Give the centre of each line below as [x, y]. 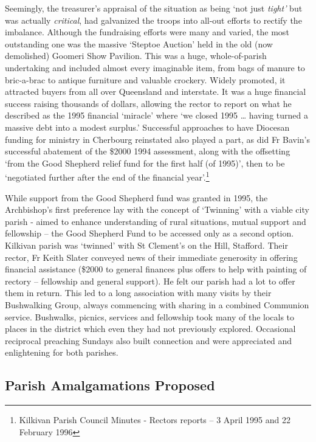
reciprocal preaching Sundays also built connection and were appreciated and [149, 340]
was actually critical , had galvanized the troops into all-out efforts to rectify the [153, 20]
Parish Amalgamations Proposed [110, 385]
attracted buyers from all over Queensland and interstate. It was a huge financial [156, 92]
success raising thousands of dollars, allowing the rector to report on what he [148, 103]
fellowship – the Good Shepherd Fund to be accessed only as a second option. [149, 233]
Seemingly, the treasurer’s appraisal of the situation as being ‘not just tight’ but [154, 8]
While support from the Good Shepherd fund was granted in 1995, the [136, 197]
